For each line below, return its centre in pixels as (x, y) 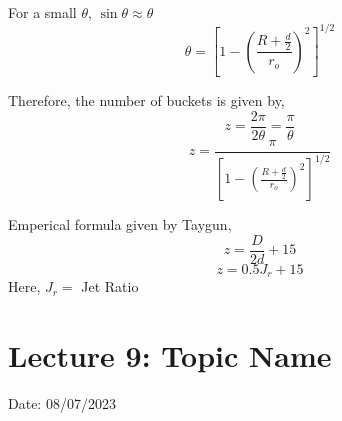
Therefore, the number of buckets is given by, (146, 100)
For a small (42, 12)
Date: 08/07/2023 (62, 402)
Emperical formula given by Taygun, (120, 224)
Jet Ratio (110, 286)
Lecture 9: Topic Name (170, 355)
